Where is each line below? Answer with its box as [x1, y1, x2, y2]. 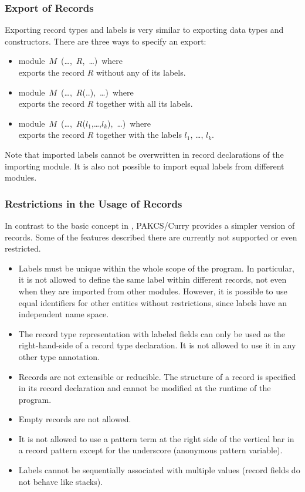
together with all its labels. [96, 97, 193, 110]
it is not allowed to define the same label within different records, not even [18, 273, 287, 286]
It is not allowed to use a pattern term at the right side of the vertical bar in [18, 432, 294, 445]
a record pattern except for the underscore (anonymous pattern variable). [18, 444, 283, 456]
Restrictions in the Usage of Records [5, 196, 182, 211]
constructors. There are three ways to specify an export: [5, 35, 206, 47]
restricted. [5, 242, 41, 255]
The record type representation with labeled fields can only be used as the [18, 327, 286, 340]
